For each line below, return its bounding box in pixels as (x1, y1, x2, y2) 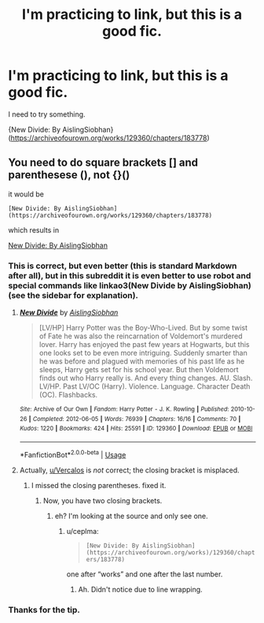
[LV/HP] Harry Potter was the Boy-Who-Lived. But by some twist (38, 323, 248, 333)
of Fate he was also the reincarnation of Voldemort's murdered (38, 331, 243, 341)
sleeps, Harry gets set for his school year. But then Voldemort (38, 365, 239, 375)
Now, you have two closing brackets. (42, 495, 163, 505)
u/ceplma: (66, 526, 100, 535)
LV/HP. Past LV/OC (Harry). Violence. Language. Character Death (38, 382, 251, 391)
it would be (8, 189, 45, 199)
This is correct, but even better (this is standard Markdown (8, 260, 237, 271)
